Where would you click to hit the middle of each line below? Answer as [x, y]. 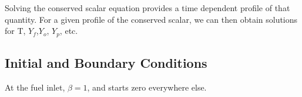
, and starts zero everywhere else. [147, 87]
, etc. [69, 31]
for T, [15, 31]
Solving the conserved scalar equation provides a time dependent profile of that [147, 8]
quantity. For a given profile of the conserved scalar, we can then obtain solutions [151, 19]
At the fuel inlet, [35, 87]
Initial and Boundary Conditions [106, 63]
